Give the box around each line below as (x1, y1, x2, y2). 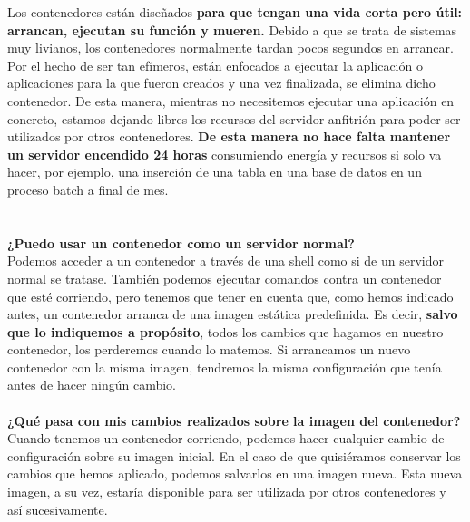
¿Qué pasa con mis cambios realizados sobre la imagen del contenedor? (7, 411, 461, 430)
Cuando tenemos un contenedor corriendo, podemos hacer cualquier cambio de (7, 429, 445, 448)
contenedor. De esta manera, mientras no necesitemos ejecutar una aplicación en (7, 91, 455, 110)
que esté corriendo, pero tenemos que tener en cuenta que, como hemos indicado (7, 286, 454, 305)
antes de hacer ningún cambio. (7, 375, 177, 394)
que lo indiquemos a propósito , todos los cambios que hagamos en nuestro (7, 322, 444, 341)
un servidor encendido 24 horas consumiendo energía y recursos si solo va (7, 144, 442, 163)
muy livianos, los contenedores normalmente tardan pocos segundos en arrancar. (7, 38, 454, 57)
